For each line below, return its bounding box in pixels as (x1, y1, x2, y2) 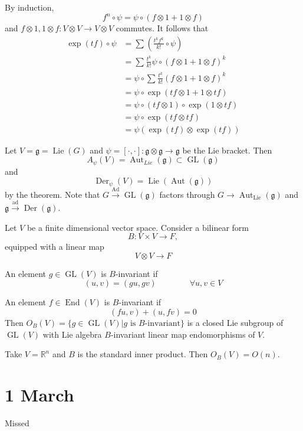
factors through (159, 188, 215, 200)
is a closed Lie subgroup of (187, 316, 284, 328)
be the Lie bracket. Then (182, 143, 272, 156)
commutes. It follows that (116, 22, 209, 34)
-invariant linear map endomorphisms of (110, 328, 255, 340)
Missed (5, 416, 29, 429)
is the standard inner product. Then (77, 348, 208, 360)
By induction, (5, 1, 54, 13)
